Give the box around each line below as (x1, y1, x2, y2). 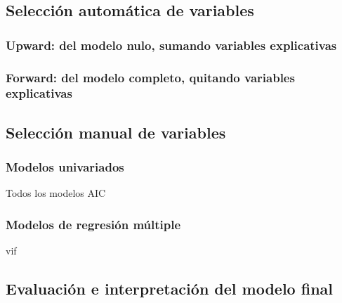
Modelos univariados (6, 158, 124, 176)
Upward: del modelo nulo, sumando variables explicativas (6, 36, 337, 53)
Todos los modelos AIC (6, 186, 106, 200)
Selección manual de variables (6, 121, 226, 143)
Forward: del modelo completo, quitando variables (6, 68, 295, 86)
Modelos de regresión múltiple (6, 215, 181, 233)
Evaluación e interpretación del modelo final (6, 278, 334, 299)
